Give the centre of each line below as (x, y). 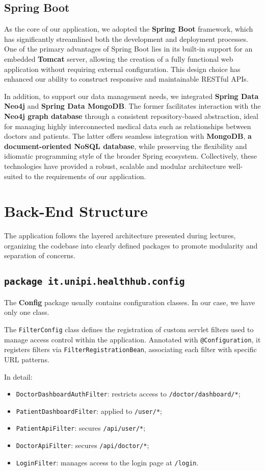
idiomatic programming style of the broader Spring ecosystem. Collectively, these (130, 156)
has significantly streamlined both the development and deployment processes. (126, 39)
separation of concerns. (40, 255)
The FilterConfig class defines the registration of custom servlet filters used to (129, 329)
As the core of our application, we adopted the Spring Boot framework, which (129, 29)
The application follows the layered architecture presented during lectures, (120, 235)
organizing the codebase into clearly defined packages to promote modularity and (131, 245)
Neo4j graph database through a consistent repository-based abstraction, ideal (131, 116)
